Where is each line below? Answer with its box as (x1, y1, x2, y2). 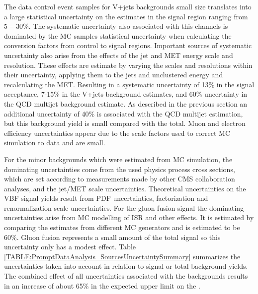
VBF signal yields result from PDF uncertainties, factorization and (4, 193, 208, 203)
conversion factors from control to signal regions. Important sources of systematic (4, 40, 252, 51)
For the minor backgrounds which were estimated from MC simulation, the (4, 154, 233, 164)
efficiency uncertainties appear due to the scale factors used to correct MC (4, 127, 231, 138)
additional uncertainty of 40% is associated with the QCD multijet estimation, (4, 108, 243, 118)
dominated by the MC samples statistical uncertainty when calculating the (4, 30, 232, 41)
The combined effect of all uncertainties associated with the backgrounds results (4, 271, 248, 281)
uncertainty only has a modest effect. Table (4, 241, 136, 252)
